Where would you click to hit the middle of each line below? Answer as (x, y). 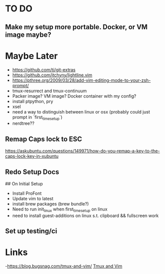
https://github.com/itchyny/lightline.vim (52, 75)
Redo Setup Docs (32, 172)
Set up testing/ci (31, 231)
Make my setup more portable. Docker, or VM (76, 27)
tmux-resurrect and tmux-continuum (50, 91)
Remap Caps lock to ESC (44, 139)
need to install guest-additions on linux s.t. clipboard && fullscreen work (85, 216)
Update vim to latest (33, 198)
